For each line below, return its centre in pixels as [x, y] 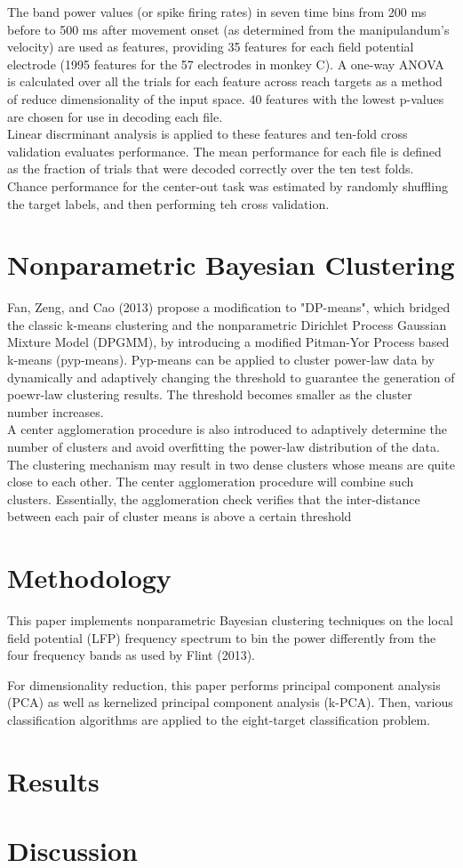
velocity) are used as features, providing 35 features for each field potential [211, 47]
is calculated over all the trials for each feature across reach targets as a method [225, 81]
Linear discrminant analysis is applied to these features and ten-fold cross [208, 134]
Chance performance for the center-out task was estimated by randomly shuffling [228, 185]
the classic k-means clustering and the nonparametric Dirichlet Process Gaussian [227, 324]
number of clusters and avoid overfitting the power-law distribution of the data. [224, 446]
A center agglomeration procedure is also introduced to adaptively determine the [228, 429]
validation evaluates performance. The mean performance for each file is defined [224, 151]
